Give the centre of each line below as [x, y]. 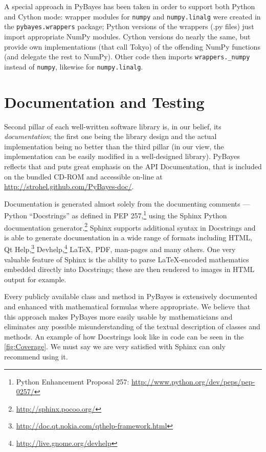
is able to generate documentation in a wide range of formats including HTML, [128, 237]
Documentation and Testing [104, 101]
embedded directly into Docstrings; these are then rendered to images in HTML [129, 269]
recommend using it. [36, 356]
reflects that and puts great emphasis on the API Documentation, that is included [133, 166]
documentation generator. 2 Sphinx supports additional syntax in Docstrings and [130, 227]
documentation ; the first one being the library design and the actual [110, 136]
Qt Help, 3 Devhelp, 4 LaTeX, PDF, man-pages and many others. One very [120, 248]
